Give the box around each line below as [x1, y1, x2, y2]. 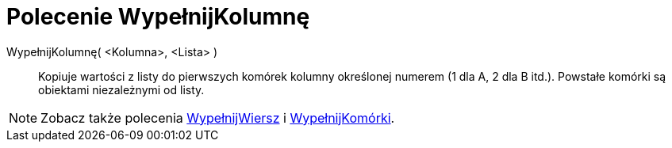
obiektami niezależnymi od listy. [38, 82, 205, 97]
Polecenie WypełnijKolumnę [6, 3, 310, 30]
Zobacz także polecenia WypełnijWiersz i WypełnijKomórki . [40, 109, 395, 126]
